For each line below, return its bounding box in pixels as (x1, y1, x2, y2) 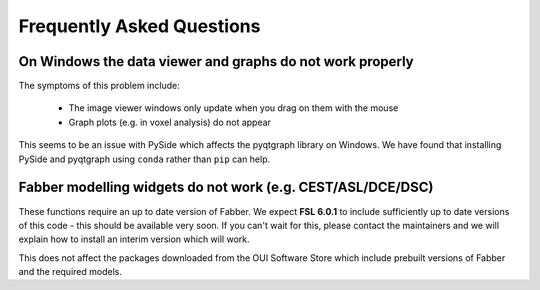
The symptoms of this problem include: (18, 80, 180, 92)
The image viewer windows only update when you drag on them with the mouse (68, 102, 399, 114)
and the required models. (18, 266, 122, 278)
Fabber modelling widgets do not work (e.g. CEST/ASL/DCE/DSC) (18, 179, 434, 196)
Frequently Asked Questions (18, 15, 261, 37)
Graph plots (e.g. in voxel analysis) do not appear (68, 116, 272, 128)
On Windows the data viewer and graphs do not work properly (18, 53, 414, 70)
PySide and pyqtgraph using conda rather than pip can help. (18, 153, 271, 165)
